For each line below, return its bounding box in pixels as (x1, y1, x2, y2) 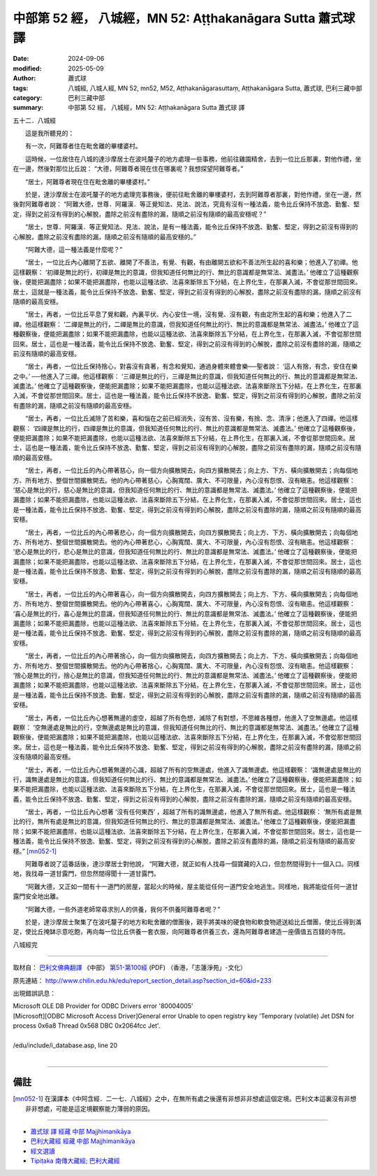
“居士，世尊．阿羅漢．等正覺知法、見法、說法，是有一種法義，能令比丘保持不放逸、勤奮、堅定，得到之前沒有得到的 (24, 222, 359, 231)
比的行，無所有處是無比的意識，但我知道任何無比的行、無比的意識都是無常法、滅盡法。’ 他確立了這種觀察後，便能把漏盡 (13, 817, 356, 826)
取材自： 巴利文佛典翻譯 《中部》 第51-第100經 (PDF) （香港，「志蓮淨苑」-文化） (13, 963, 247, 972)
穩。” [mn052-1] (13, 846, 57, 855)
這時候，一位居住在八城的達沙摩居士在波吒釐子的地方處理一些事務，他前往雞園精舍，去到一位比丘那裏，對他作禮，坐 (24, 155, 362, 163)
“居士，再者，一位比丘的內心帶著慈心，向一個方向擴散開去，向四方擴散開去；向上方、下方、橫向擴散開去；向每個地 (24, 466, 359, 475)
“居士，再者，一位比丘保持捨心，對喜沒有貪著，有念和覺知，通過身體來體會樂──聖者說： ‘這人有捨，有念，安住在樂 (24, 362, 358, 371)
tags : (13, 84, 29, 92)
